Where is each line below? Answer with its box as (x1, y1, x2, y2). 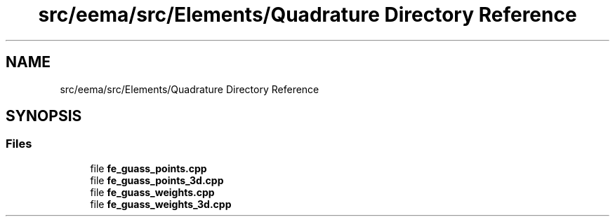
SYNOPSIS (6, 107, 82, 125)
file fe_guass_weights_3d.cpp (90, 197, 232, 210)
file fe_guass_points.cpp (90, 162, 207, 174)
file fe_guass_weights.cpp (90, 186, 215, 198)
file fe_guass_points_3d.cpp (90, 174, 224, 186)
